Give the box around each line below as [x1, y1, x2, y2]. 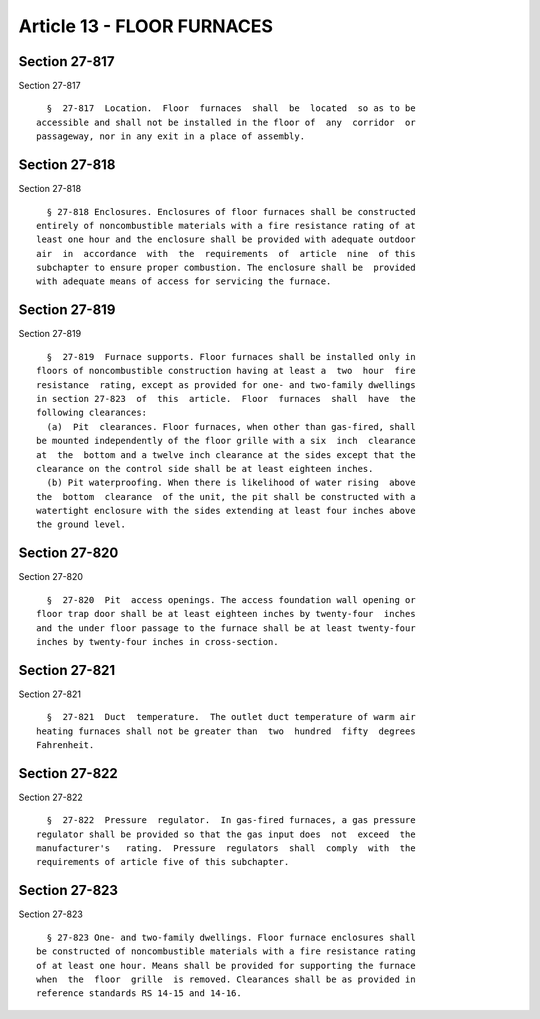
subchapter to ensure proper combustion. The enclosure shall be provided [36, 262, 416, 274]
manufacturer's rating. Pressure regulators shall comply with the [36, 843, 416, 854]
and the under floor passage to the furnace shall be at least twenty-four [36, 622, 416, 634]
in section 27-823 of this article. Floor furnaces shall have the [36, 393, 416, 404]
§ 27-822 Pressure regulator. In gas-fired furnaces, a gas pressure [46, 815, 416, 826]
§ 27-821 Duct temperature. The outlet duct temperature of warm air [46, 711, 416, 723]
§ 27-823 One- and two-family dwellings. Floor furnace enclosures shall [46, 931, 416, 943]
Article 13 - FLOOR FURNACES [18, 15, 274, 37]
